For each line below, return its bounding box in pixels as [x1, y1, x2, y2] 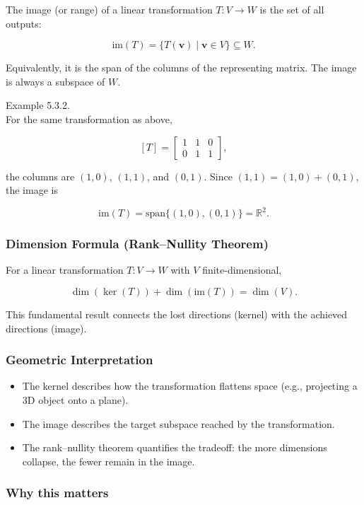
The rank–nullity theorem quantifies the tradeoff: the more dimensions [22, 440, 327, 455]
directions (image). [6, 320, 87, 335]
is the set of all [259, 2, 324, 16]
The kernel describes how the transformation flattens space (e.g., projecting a [22, 378, 358, 393]
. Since [204, 168, 233, 183]
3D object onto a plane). [22, 393, 129, 407]
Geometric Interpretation [6, 351, 153, 368]
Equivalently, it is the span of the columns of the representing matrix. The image [6, 60, 357, 75]
